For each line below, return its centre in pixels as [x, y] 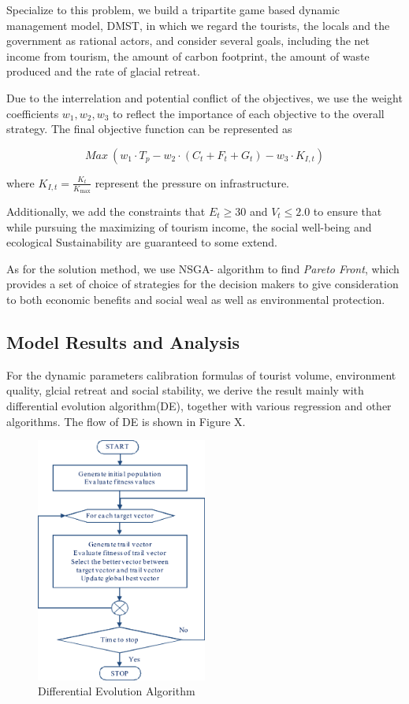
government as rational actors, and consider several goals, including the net [188, 41]
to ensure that [348, 211]
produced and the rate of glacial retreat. [103, 71]
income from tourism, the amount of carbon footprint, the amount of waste [188, 56]
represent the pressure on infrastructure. [192, 182]
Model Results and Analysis [123, 341]
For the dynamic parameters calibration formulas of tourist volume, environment [201, 374]
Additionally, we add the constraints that [106, 211]
